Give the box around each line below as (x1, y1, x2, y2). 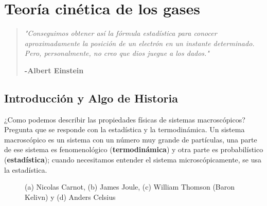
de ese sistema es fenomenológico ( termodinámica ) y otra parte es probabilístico (4, 144, 263, 155)
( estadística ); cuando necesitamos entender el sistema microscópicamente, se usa (4, 154, 262, 165)
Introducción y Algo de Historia (4, 90, 178, 106)
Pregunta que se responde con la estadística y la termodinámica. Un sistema (4, 124, 245, 135)
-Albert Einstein (24, 65, 84, 75)
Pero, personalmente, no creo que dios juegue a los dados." (24, 48, 209, 58)
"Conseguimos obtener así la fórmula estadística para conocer (24, 28, 217, 38)
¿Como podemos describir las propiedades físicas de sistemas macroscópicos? (4, 114, 245, 125)
